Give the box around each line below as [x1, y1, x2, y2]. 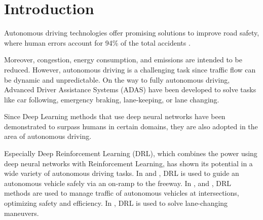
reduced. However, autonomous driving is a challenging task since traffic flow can [4, 64, 256, 75]
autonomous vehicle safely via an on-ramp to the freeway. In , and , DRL [4, 177, 232, 188]
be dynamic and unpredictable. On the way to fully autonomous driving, [4, 74, 230, 85]
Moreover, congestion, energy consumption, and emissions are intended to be [4, 54, 242, 65]
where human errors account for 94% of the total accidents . [4, 37, 191, 48]
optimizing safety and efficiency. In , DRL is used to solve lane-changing [4, 198, 228, 208]
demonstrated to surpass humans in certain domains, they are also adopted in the [4, 121, 258, 131]
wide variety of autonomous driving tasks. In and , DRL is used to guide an [4, 168, 239, 178]
